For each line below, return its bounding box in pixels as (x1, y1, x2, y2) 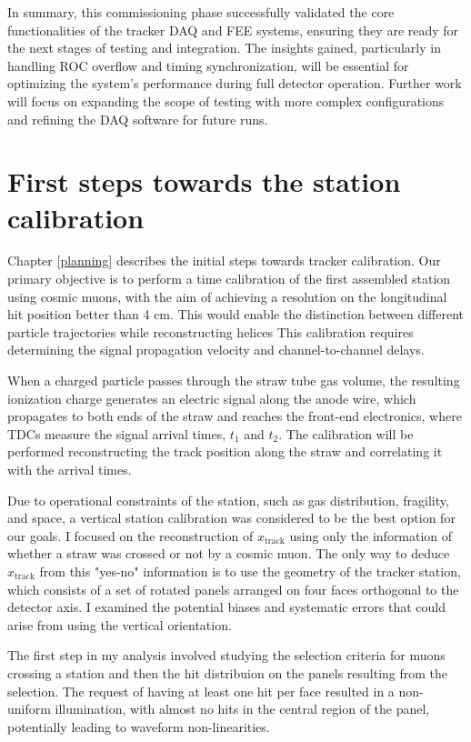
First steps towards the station (7, 163, 401, 200)
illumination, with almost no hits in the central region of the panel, (55, 699, 430, 718)
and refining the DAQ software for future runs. (7, 109, 268, 128)
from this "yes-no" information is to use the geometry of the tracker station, (39, 561, 461, 580)
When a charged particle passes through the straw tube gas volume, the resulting (7, 371, 460, 390)
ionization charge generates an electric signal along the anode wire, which (7, 388, 416, 407)
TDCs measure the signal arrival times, (7, 424, 226, 443)
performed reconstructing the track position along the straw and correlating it (7, 442, 443, 461)
